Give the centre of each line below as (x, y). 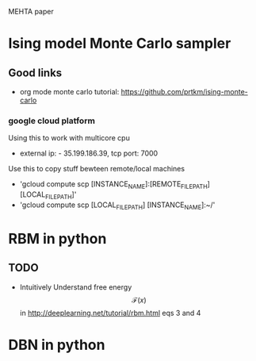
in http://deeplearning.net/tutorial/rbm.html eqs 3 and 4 (110, 313)
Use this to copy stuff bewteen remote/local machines (96, 169)
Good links (35, 73)
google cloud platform (52, 121)
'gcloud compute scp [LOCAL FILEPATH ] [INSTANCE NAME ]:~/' (117, 205)
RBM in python (57, 238)
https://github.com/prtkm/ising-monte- (184, 92)
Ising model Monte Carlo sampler (120, 44)
